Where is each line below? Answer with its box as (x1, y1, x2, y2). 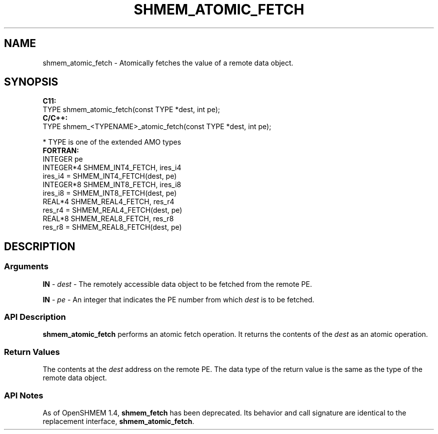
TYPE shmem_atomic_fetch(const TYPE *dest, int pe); (42, 105, 220, 114)
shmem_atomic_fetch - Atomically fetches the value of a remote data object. (42, 58, 293, 67)
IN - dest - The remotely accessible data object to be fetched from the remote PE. (42, 279, 312, 288)
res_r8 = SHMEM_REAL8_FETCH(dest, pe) (42, 223, 182, 232)
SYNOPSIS (4, 76, 58, 89)
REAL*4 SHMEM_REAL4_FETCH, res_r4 (42, 197, 174, 206)
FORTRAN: (42, 146, 79, 155)
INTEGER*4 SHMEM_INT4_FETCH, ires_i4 (42, 163, 181, 172)
